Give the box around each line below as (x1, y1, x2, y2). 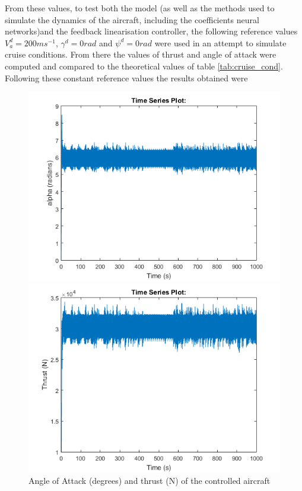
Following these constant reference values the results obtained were (5, 71, 248, 84)
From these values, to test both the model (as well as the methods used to (5, 2, 275, 14)
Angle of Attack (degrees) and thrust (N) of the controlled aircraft (28, 474, 271, 487)
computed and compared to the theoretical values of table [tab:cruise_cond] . (5, 59, 283, 72)
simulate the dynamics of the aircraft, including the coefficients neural (5, 13, 259, 26)
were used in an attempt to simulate (154, 36, 287, 49)
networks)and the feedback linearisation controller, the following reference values (5, 25, 298, 37)
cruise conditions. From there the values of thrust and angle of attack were (5, 48, 276, 61)
